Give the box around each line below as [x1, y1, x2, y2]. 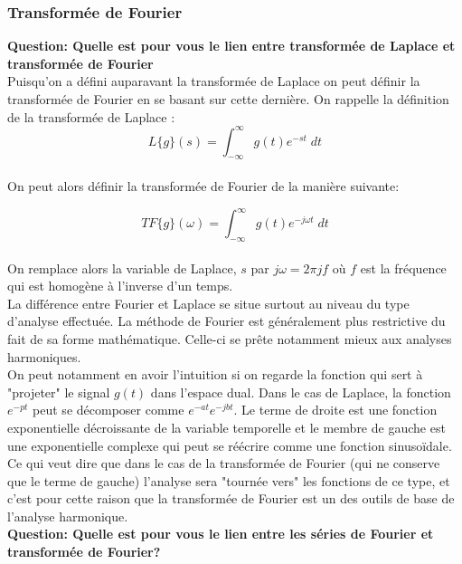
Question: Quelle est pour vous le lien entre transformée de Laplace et [7, 36, 456, 55]
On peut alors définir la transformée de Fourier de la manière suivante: [7, 177, 400, 196]
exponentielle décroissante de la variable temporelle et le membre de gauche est [7, 417, 446, 436]
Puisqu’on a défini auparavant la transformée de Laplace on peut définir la [7, 72, 420, 91]
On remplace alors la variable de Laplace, [7, 258, 237, 277]
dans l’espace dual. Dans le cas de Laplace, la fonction [150, 382, 451, 401]
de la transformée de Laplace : [7, 107, 175, 126]
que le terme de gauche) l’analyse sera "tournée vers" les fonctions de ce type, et [7, 471, 450, 490]
